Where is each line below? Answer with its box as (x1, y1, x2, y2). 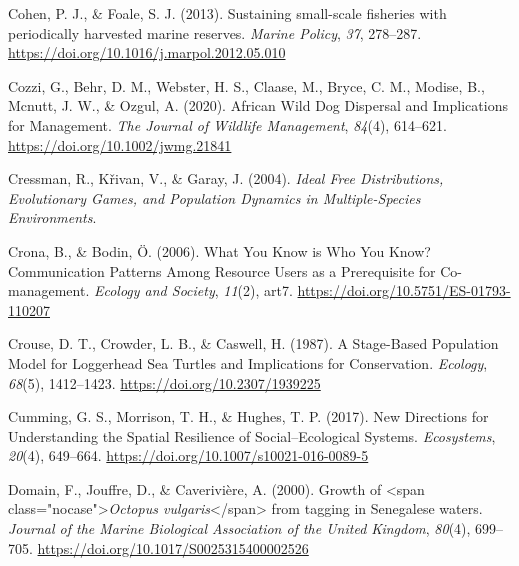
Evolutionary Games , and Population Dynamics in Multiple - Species (8, 187, 421, 208)
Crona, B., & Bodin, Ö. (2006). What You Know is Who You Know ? (8, 240, 431, 261)
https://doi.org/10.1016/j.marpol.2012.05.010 (8, 42, 286, 63)
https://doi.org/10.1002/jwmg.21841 (8, 134, 232, 155)
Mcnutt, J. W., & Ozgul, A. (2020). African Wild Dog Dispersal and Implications (8, 95, 508, 116)
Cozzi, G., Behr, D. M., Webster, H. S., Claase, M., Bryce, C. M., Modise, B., (8, 75, 485, 96)
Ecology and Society (93, 280, 215, 301)
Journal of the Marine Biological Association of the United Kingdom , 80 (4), (8, 518, 471, 539)
